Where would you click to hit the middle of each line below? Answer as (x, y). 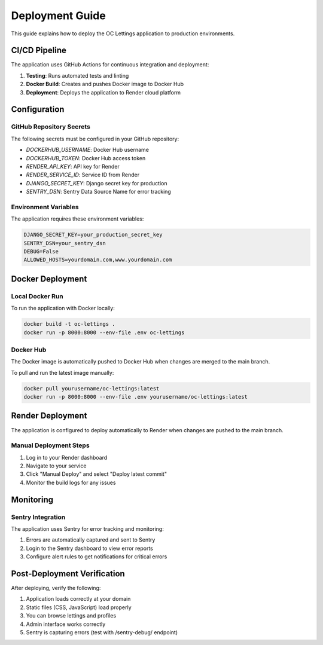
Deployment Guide (58, 16)
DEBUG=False (41, 252)
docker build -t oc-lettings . (70, 324)
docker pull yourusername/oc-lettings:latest (92, 388)
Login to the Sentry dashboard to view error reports (90, 548)
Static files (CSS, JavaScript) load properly (79, 607)
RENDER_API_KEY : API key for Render (73, 166)
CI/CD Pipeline (39, 51)
